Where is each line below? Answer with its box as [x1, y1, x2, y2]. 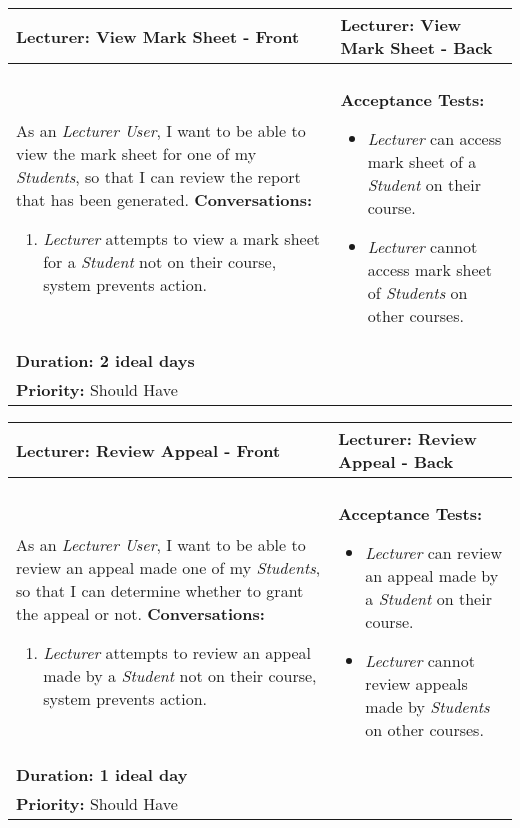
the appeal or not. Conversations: [16, 602, 265, 625]
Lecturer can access [367, 127, 502, 150]
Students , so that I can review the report [16, 165, 301, 188]
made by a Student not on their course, [43, 664, 317, 687]
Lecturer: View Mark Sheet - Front [16, 24, 300, 48]
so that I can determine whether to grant [16, 579, 304, 602]
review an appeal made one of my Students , [16, 556, 321, 579]
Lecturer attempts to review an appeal [43, 641, 312, 664]
